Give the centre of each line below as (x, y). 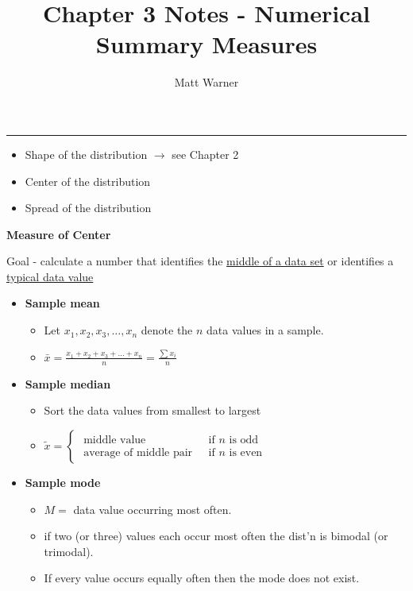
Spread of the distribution (88, 208)
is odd (244, 440)
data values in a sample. (265, 330)
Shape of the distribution (86, 154)
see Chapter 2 (205, 154)
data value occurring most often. (152, 509)
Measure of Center (59, 234)
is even (246, 453)
